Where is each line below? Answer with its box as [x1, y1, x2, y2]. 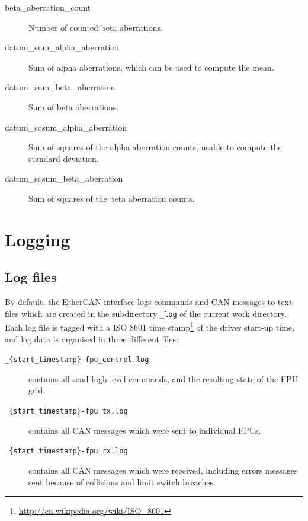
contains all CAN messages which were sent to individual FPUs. [28, 424, 261, 436]
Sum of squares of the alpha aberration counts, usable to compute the [28, 141, 282, 153]
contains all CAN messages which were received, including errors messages [28, 463, 298, 476]
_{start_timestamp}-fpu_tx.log [5, 407, 128, 416]
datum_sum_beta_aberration [5, 81, 115, 93]
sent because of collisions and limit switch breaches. [28, 475, 216, 488]
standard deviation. [28, 152, 99, 164]
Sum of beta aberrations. [28, 100, 119, 113]
